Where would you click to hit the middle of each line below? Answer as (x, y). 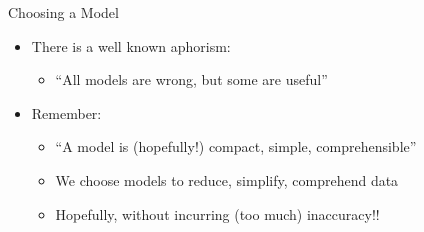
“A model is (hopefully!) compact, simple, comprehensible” (236, 146)
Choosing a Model (63, 12)
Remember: (66, 112)
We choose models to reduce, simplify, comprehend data (227, 179)
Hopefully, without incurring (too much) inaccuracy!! (217, 213)
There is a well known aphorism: (131, 45)
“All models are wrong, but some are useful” (191, 79)
